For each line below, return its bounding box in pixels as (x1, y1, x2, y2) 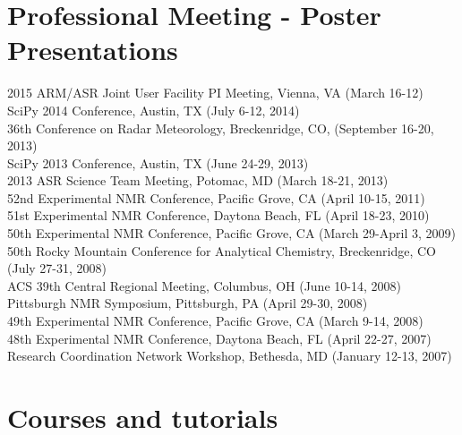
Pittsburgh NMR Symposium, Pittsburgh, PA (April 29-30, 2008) (7, 294, 368, 312)
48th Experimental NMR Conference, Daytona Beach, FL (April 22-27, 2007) (7, 328, 432, 347)
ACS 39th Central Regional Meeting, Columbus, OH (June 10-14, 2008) (7, 276, 401, 294)
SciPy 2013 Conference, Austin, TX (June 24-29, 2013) (7, 153, 309, 172)
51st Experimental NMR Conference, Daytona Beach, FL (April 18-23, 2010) (7, 206, 430, 225)
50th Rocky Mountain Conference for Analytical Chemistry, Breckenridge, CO (7, 241, 437, 260)
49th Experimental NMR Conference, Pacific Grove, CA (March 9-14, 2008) (7, 311, 423, 330)
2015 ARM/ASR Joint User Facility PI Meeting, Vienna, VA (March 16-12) (7, 83, 423, 102)
